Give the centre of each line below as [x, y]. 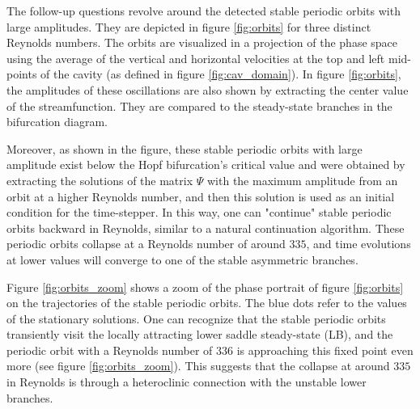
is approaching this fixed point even [325, 350]
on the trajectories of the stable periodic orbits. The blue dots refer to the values [207, 303]
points [22, 74]
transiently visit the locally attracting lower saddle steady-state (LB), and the [200, 334]
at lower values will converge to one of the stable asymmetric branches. [182, 259]
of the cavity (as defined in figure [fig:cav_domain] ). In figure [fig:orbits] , [221, 74]
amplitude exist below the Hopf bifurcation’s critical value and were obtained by [206, 164]
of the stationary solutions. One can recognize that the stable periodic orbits [196, 318]
